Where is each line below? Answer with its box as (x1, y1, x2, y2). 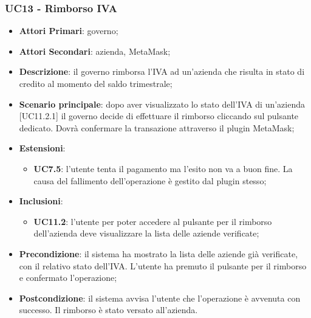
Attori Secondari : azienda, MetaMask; (19, 44, 171, 57)
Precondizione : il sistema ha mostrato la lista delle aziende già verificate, (19, 247, 298, 260)
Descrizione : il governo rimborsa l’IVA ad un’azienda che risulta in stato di (19, 65, 305, 78)
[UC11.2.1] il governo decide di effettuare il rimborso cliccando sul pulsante (19, 109, 299, 122)
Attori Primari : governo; (19, 24, 118, 37)
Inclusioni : (19, 195, 63, 207)
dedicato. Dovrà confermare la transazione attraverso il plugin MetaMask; (19, 121, 295, 134)
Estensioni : (19, 142, 66, 154)
